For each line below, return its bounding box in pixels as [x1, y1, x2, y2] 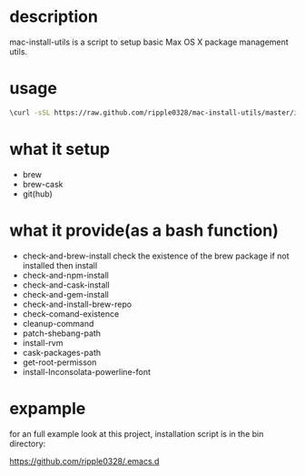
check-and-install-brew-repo [22, 299, 133, 309]
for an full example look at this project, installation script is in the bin [9, 428, 264, 439]
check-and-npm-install [22, 269, 109, 280]
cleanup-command [22, 318, 94, 329]
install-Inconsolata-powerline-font [22, 366, 152, 377]
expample [9, 398, 86, 419]
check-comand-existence [22, 308, 120, 319]
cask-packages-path [22, 347, 102, 358]
